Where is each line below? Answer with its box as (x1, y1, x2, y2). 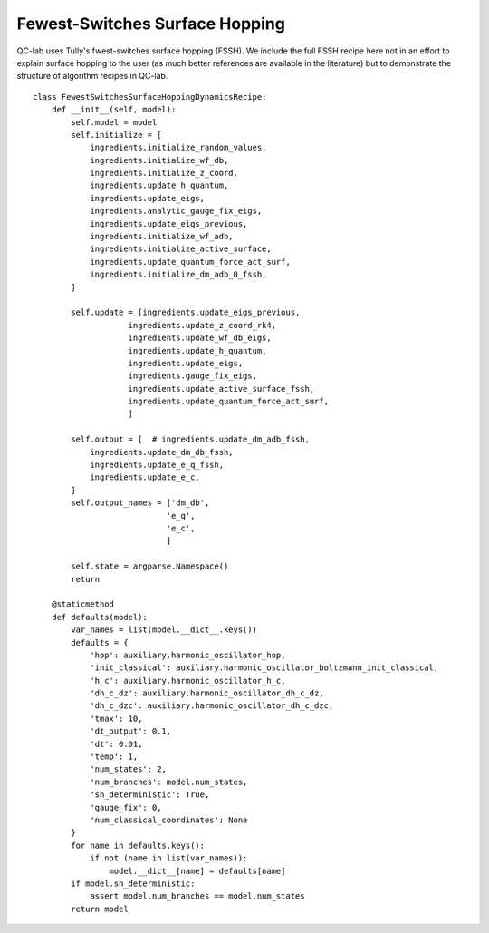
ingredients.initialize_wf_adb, (90, 231, 235, 242)
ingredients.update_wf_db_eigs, (128, 333, 272, 344)
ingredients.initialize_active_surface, (90, 244, 272, 254)
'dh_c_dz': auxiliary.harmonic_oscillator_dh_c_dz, (90, 688, 325, 698)
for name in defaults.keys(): (71, 840, 206, 850)
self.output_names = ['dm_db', (71, 498, 210, 508)
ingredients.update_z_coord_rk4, (128, 320, 276, 330)
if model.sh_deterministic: (71, 878, 196, 889)
